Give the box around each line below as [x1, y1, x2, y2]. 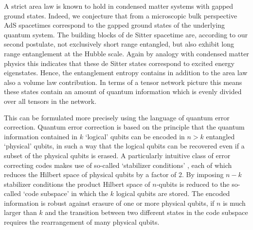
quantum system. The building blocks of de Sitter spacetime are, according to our [4, 29, 248, 39]
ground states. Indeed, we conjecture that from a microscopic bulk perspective [4, 10, 237, 20]
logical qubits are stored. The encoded [116, 188, 230, 198]
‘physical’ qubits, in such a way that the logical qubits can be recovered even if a [4, 141, 245, 151]
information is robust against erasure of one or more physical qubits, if [4, 197, 215, 208]
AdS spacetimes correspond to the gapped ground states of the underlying [4, 20, 225, 30]
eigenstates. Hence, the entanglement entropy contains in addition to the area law [4, 67, 248, 78]
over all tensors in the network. [4, 96, 97, 106]
